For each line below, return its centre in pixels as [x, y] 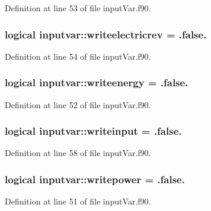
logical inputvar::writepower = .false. [95, 179]
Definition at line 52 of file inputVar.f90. [78, 104]
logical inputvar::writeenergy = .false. [97, 82]
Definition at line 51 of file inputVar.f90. [78, 201]
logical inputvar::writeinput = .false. [93, 131]
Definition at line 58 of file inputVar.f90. [78, 153]
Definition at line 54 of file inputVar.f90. [78, 56]
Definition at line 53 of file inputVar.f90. [78, 8]
